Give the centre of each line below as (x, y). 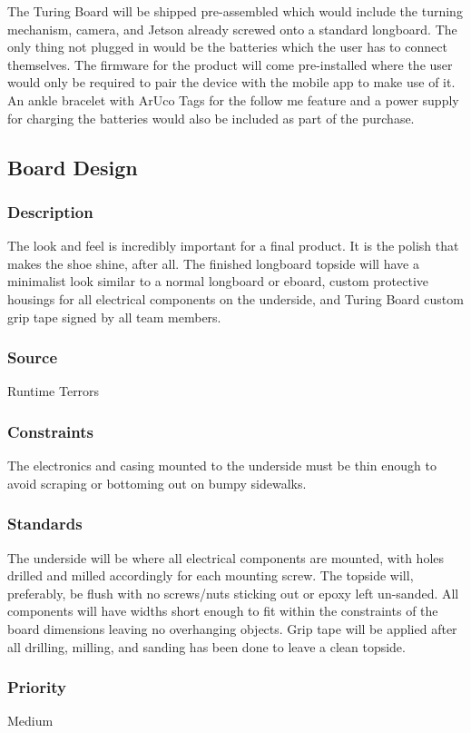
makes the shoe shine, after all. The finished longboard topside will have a (213, 263)
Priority (37, 687)
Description (50, 211)
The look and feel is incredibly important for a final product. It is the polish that (233, 246)
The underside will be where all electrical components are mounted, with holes (226, 557)
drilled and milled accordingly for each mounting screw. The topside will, (211, 575)
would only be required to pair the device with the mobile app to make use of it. (231, 82)
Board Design (73, 167)
